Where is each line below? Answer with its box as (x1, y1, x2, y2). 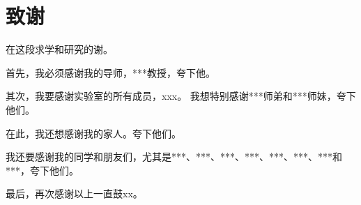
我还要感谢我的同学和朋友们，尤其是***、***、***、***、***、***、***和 (6, 149, 342, 164)
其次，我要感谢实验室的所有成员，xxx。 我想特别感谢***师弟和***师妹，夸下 (6, 89, 356, 103)
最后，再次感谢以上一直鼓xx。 (6, 186, 143, 201)
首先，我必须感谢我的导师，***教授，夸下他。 (6, 65, 215, 79)
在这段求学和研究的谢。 (6, 42, 113, 56)
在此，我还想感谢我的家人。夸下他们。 (6, 126, 181, 140)
